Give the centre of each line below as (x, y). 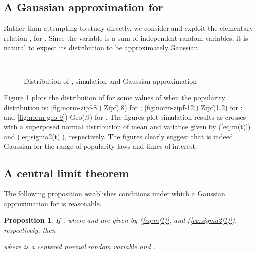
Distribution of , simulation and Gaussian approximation (111, 81)
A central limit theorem (67, 173)
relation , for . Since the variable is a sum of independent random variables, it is (126, 37)
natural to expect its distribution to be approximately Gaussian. (102, 47)
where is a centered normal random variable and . (80, 246)
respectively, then (30, 229)
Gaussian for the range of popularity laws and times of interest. (101, 146)
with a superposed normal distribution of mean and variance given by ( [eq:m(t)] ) (127, 126)
